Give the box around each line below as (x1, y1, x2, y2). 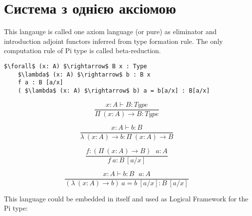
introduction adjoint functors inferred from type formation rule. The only (4, 36, 223, 46)
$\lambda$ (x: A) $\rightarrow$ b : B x (18, 71, 151, 78)
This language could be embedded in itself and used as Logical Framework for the (4, 193, 249, 203)
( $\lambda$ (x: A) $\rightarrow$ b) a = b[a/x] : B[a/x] (18, 87, 210, 94)
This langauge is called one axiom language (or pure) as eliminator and (4, 26, 217, 37)
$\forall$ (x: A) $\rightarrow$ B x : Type (4, 62, 147, 70)
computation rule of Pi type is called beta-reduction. (4, 45, 161, 56)
